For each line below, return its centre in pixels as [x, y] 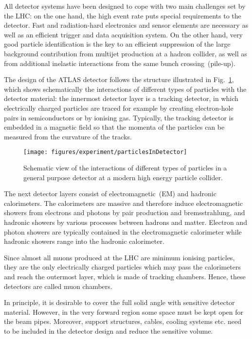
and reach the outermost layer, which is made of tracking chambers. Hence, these [125, 276]
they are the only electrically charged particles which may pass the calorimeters [122, 267]
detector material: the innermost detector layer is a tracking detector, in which [121, 98]
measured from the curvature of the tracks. [68, 136]
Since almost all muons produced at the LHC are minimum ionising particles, [119, 257]
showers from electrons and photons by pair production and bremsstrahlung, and [125, 212]
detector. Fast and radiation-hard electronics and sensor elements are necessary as [126, 25]
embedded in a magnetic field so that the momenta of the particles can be [114, 127]
